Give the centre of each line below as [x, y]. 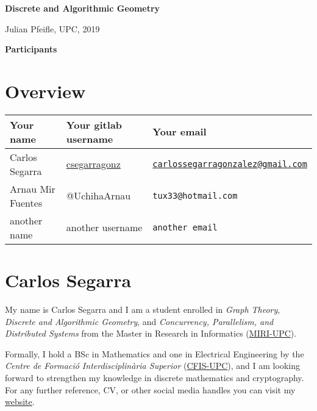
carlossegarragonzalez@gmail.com [230, 164]
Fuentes [26, 202]
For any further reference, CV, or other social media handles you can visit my [150, 389]
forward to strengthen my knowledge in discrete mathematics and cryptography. [155, 377]
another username [104, 227]
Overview [45, 91]
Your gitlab [94, 124]
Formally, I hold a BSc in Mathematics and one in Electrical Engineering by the [155, 353]
